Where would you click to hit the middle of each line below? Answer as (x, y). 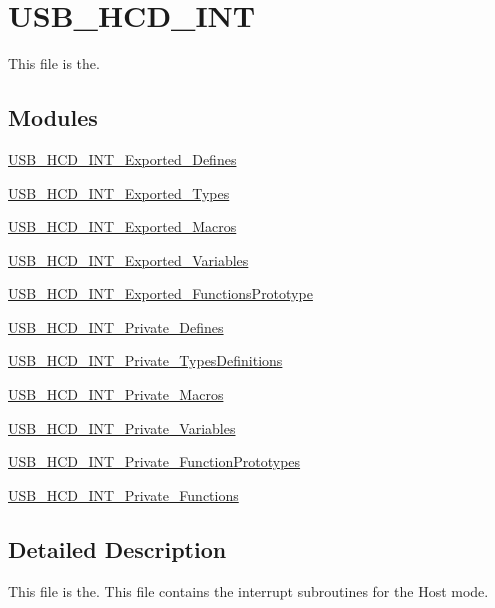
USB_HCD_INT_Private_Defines (116, 326)
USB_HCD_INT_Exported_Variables (128, 259)
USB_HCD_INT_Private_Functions (123, 494)
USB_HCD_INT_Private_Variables (122, 427)
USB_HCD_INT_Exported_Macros (122, 226)
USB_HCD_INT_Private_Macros (116, 394)
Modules (53, 117)
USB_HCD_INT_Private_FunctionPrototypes (154, 461)
